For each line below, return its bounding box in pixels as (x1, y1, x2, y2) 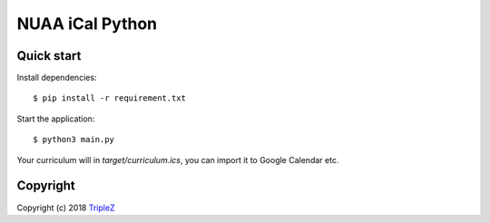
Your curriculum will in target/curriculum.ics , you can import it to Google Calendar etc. (16, 154, 339, 165)
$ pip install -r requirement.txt (33, 93, 186, 103)
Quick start (16, 48, 82, 63)
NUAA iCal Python (16, 14, 158, 34)
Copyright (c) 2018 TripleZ (16, 202, 115, 213)
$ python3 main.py (33, 134, 115, 145)
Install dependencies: (16, 73, 97, 83)
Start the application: (16, 113, 95, 124)
